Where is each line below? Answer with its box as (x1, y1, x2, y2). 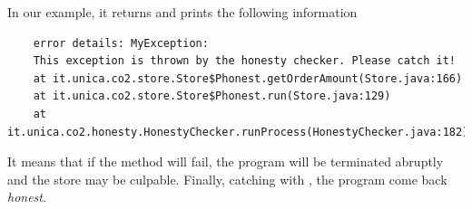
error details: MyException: (33, 36, 209, 50)
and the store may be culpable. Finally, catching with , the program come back (7, 169, 447, 188)
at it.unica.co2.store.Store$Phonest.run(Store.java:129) (33, 90, 391, 103)
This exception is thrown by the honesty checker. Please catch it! (33, 54, 456, 68)
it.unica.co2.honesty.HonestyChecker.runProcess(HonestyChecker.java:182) (7, 125, 469, 138)
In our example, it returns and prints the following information (7, 3, 358, 21)
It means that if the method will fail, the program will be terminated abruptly (7, 152, 444, 171)
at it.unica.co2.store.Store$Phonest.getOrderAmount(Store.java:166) (33, 71, 463, 85)
